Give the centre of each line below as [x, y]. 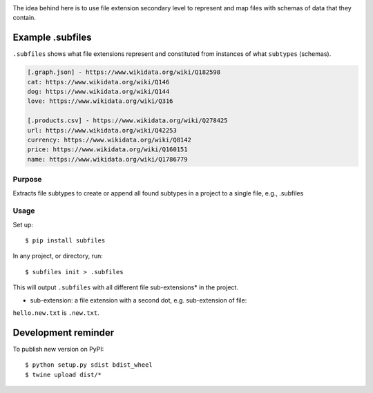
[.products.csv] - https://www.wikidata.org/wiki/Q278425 [127, 121]
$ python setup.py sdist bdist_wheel [89, 365]
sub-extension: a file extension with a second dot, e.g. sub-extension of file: [138, 300]
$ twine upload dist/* [64, 374]
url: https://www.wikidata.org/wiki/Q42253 [102, 130]
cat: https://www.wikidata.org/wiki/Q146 [98, 82]
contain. [24, 18]
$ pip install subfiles [65, 241]
